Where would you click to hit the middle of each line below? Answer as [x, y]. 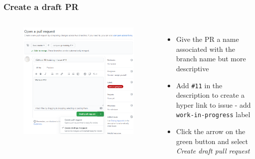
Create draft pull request [213, 151]
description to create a [211, 95]
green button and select [212, 141]
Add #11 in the [199, 85]
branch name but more [211, 59]
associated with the [206, 49]
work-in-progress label [213, 114]
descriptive [193, 68]
